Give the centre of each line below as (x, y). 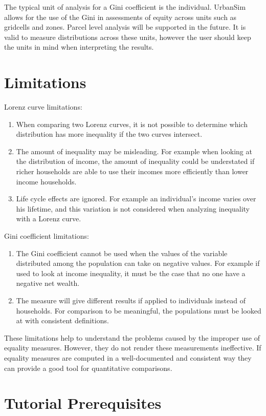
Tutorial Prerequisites (83, 403)
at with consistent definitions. (62, 320)
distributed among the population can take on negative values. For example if (138, 263)
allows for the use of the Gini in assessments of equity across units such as (120, 17)
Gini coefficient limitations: (47, 236)
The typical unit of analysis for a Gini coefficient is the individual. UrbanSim (125, 7)
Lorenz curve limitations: (43, 107)
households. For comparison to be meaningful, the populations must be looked (139, 310)
